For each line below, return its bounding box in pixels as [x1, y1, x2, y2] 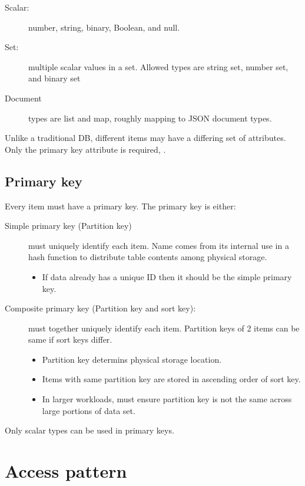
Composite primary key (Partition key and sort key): [5, 302, 196, 314]
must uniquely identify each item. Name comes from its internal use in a [28, 239, 289, 251]
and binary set [28, 72, 81, 84]
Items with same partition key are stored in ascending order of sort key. [42, 373, 301, 385]
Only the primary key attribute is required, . [5, 143, 166, 155]
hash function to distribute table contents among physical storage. [28, 251, 267, 263]
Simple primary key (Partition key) [5, 219, 132, 232]
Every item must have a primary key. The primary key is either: [5, 199, 236, 212]
